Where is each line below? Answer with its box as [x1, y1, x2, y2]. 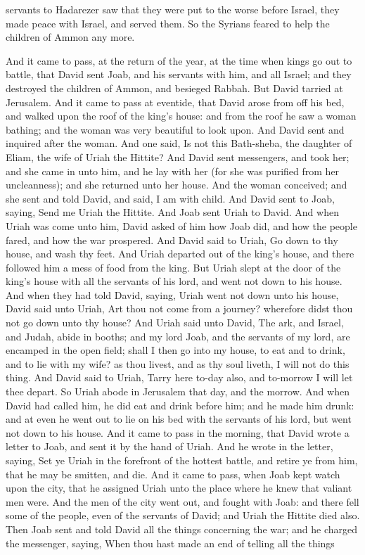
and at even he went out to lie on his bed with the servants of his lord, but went [6, 412, 352, 426]
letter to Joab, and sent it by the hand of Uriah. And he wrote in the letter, [6, 439, 333, 454]
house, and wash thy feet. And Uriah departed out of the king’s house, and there [6, 246, 354, 261]
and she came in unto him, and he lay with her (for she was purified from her [6, 163, 340, 178]
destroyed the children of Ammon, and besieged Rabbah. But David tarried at [6, 80, 343, 95]
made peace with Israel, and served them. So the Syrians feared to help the [6, 15, 330, 30]
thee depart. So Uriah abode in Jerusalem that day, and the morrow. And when [6, 384, 350, 399]
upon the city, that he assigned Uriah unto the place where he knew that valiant [6, 480, 352, 495]
